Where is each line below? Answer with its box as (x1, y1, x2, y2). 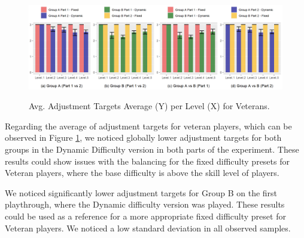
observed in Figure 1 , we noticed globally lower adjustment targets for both (5, 131, 282, 144)
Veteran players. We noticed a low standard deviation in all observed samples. (5, 221, 291, 234)
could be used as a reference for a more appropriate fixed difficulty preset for (5, 209, 286, 222)
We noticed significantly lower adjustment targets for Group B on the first (5, 186, 278, 199)
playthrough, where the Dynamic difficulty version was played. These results (5, 198, 285, 211)
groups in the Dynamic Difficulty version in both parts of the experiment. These (5, 143, 299, 155)
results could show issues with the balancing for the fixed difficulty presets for (5, 154, 290, 167)
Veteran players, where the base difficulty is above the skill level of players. (5, 166, 279, 179)
